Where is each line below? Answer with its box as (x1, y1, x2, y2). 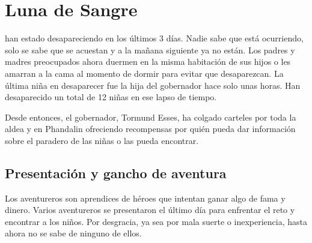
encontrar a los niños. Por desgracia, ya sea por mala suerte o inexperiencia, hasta (5, 215, 307, 227)
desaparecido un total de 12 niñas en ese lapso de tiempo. (5, 91, 217, 103)
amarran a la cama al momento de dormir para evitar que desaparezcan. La (5, 67, 284, 79)
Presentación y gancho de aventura (5, 163, 227, 182)
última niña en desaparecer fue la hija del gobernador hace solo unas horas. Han (5, 79, 301, 91)
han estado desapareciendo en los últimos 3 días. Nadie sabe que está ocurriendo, (5, 32, 304, 44)
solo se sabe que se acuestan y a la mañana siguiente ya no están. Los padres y (5, 43, 295, 56)
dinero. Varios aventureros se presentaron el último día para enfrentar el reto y (5, 203, 295, 216)
